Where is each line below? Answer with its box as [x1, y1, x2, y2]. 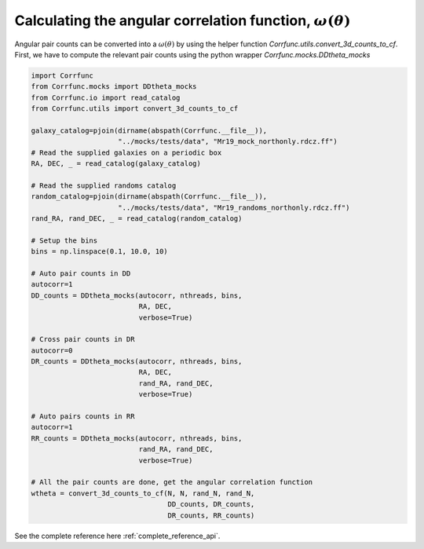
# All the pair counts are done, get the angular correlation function [31, 478, 313, 487]
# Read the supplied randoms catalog [31, 181, 177, 190]
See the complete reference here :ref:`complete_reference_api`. [14, 531, 221, 540]
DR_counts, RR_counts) [167, 511, 255, 520]
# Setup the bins [31, 236, 98, 245]
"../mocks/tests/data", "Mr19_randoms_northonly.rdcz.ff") [118, 203, 350, 212]
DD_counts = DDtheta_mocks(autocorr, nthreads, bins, [31, 291, 243, 300]
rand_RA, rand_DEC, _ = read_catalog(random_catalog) [31, 214, 243, 223]
